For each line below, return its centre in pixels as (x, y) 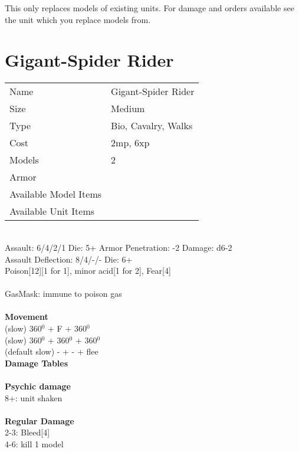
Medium (128, 109)
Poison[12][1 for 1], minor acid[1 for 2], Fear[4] (88, 271)
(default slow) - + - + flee (52, 351)
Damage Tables (37, 363)
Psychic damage (38, 386)
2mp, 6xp (130, 143)
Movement (27, 317)
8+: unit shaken (34, 397)
